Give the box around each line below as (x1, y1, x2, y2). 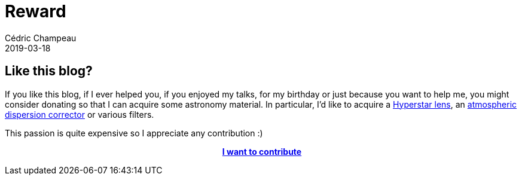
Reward (5, 1, 66, 22)
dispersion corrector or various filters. (5, 109, 154, 120)
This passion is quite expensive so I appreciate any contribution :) (5, 127, 263, 138)
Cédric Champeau (5, 32, 77, 43)
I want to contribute (222, 146, 302, 157)
